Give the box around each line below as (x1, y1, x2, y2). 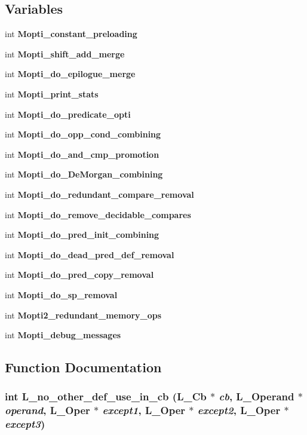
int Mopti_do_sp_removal (5, 288, 118, 301)
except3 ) (5, 416, 45, 431)
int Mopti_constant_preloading (5, 27, 137, 40)
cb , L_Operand (219, 389, 294, 404)
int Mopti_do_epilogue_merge (5, 68, 136, 80)
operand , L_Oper (5, 403, 90, 418)
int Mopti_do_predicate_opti (5, 108, 131, 120)
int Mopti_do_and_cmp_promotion (5, 148, 159, 160)
